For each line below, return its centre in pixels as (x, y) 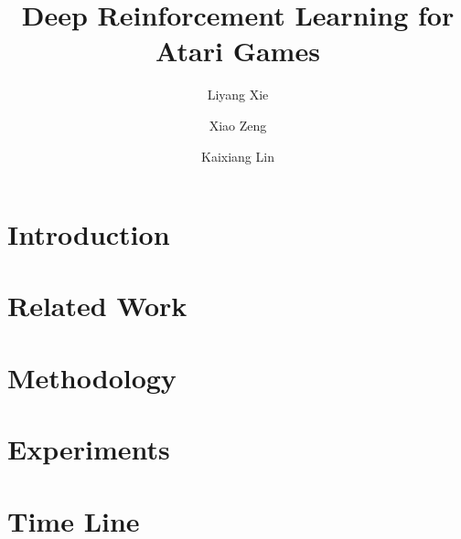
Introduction (89, 234)
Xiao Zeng (238, 125)
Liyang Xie (238, 95)
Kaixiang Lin (238, 156)
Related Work (97, 306)
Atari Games (238, 51)
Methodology (92, 377)
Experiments (89, 449)
